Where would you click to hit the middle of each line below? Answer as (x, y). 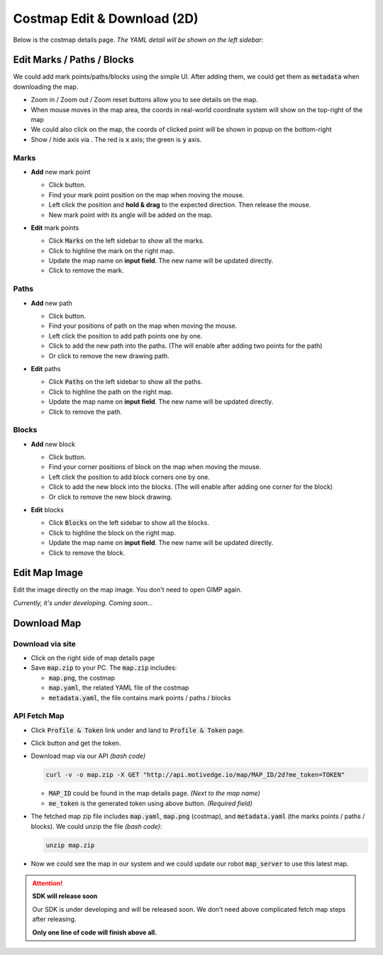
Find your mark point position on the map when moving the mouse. (146, 194)
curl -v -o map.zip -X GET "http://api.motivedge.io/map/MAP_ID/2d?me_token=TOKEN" (195, 775)
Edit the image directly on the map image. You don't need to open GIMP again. (128, 590)
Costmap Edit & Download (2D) (106, 18)
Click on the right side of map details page (93, 658)
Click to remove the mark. (86, 270)
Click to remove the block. (87, 553)
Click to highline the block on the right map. (112, 533)
